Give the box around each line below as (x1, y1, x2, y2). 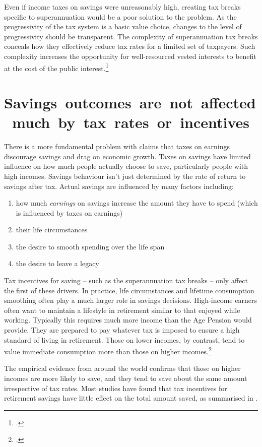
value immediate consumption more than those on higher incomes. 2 (4, 345, 212, 356)
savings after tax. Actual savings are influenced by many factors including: (4, 180, 234, 191)
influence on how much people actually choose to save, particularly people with (4, 161, 248, 171)
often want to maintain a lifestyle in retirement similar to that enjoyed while (4, 304, 240, 315)
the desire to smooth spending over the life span (16, 241, 165, 251)
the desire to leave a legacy (16, 258, 99, 269)
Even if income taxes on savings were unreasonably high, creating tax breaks (4, 2, 241, 12)
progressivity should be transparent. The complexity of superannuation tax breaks (4, 31, 258, 41)
